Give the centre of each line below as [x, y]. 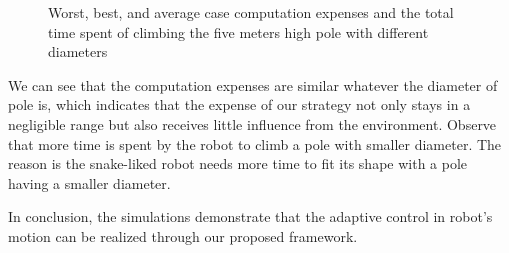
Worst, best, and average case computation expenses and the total [251, 12]
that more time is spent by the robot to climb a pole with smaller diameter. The [255, 143]
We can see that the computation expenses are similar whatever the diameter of [253, 84]
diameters [78, 51]
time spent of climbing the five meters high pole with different [238, 31]
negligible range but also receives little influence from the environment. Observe [252, 123]
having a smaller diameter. [89, 182]
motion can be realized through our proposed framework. [183, 235]
